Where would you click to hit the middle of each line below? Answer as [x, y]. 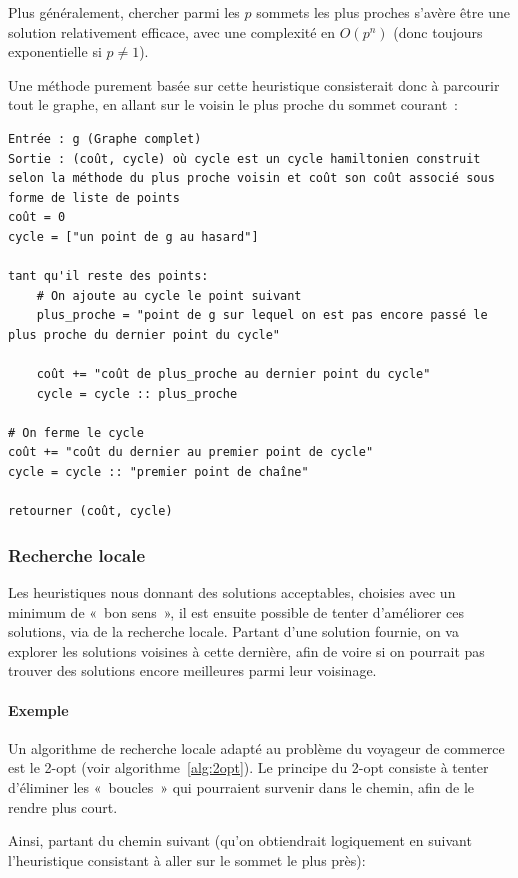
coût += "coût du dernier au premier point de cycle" [191, 452]
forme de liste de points [94, 197]
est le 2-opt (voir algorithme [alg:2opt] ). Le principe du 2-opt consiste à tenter [248, 767]
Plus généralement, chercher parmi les [124, 12]
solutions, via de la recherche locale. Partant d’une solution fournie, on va [233, 631]
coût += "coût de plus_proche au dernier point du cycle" [233, 374]
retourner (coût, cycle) [90, 511]
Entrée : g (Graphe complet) [105, 138]
